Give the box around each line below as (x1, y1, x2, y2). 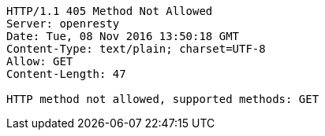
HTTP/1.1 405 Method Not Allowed (6, 5, 213, 17)
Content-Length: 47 (6, 68, 126, 80)
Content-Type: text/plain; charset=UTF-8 (6, 42, 266, 55)
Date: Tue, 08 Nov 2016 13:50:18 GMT (6, 30, 240, 42)
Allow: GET (6, 55, 73, 68)
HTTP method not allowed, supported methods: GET (6, 93, 319, 105)
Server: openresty (6, 17, 120, 30)
